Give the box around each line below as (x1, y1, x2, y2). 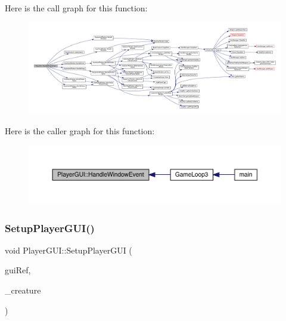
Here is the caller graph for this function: (5, 124, 155, 137)
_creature (5, 284, 41, 297)
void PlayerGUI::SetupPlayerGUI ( (5, 243, 132, 256)
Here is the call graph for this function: (5, 2, 148, 14)
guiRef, (5, 264, 31, 276)
